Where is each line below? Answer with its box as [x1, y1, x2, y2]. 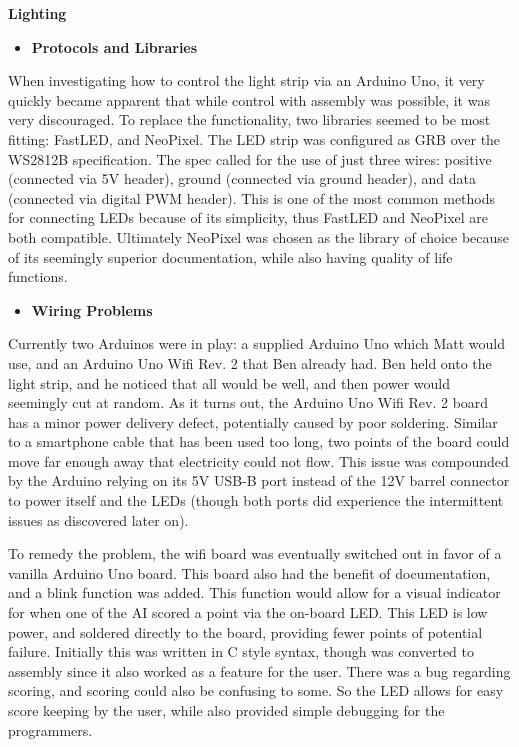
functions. [8, 266, 68, 287]
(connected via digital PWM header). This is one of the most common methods [8, 187, 496, 208]
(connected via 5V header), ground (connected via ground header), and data [8, 168, 477, 189]
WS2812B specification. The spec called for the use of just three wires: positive [8, 148, 492, 169]
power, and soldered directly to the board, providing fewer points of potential [8, 621, 483, 642]
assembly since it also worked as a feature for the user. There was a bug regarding [8, 660, 511, 681]
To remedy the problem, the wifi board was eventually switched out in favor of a [8, 543, 502, 564]
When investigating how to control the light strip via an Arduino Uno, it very [8, 70, 485, 91]
